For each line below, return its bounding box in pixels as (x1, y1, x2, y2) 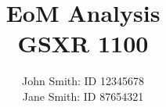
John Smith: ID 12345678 (22, 73, 144, 89)
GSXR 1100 (17, 27, 149, 59)
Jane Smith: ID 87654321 (22, 87, 144, 104)
